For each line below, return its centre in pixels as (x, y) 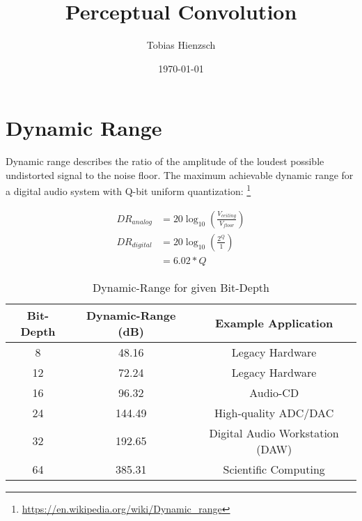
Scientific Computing (274, 469)
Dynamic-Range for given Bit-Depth (181, 287)
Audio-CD (274, 392)
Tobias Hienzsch (181, 45)
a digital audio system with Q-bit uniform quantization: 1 (128, 190)
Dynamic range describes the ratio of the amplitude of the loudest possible (165, 161)
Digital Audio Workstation (274, 433)
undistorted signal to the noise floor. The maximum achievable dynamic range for (180, 174)
